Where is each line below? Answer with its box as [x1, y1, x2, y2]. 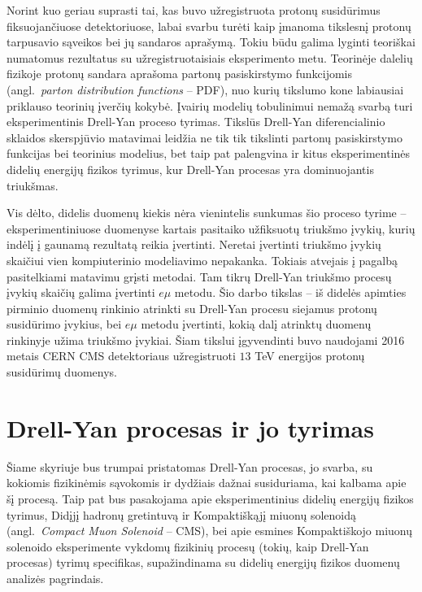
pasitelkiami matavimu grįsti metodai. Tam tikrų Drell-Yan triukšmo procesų [7, 268, 392, 285]
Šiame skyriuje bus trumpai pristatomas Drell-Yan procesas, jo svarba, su [7, 458, 373, 475]
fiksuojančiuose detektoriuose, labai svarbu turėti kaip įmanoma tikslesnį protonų [7, 17, 411, 34]
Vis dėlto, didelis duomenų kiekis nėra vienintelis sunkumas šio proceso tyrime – [7, 204, 407, 221]
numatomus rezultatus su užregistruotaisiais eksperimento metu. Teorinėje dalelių [7, 49, 413, 66]
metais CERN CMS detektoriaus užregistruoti [7, 347, 236, 364]
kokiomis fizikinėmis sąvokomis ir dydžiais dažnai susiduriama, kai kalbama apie [7, 474, 407, 491]
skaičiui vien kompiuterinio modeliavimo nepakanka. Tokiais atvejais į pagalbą [7, 251, 398, 268]
